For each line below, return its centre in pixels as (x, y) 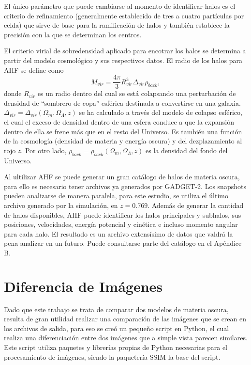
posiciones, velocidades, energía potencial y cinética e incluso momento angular (121, 224)
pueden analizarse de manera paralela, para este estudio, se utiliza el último (116, 196)
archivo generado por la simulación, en (61, 205)
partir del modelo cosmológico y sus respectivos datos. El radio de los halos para (123, 60)
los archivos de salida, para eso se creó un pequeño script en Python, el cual (117, 328)
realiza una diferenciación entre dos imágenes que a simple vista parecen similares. (126, 338)
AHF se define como (34, 70)
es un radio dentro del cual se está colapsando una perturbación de (137, 93)
